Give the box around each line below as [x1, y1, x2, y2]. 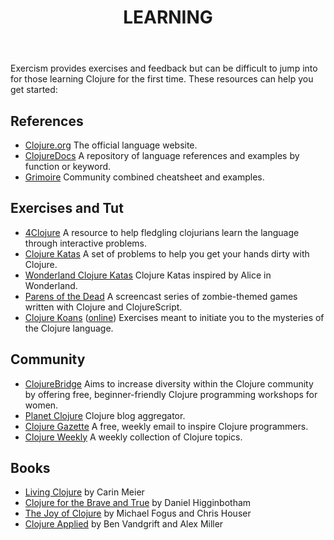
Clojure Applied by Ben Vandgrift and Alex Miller [24, 518, 224, 530]
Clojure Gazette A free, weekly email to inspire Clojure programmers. [24, 420, 309, 432]
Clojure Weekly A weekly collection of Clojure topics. [24, 431, 243, 443]
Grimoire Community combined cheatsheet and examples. [24, 171, 265, 183]
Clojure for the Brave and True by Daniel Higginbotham [24, 497, 252, 509]
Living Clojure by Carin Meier [24, 486, 145, 498]
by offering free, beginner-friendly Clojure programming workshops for [24, 388, 318, 400]
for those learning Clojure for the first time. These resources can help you [10, 73, 314, 85]
